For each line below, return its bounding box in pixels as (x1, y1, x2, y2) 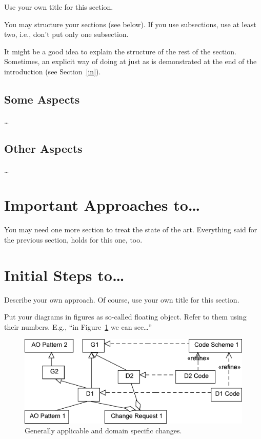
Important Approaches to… (4, 194, 200, 215)
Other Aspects (4, 140, 83, 156)
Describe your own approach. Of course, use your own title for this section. (4, 294, 239, 305)
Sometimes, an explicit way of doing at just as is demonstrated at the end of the (4, 56, 257, 67)
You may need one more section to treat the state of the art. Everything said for (4, 224, 257, 235)
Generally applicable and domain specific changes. (25, 425, 182, 436)
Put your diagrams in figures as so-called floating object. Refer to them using (4, 311, 247, 322)
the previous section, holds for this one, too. (4, 234, 143, 245)
